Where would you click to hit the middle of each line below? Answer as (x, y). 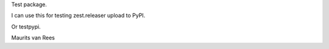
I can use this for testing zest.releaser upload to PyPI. (78, 16)
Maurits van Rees (33, 38)
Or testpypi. (26, 27)
